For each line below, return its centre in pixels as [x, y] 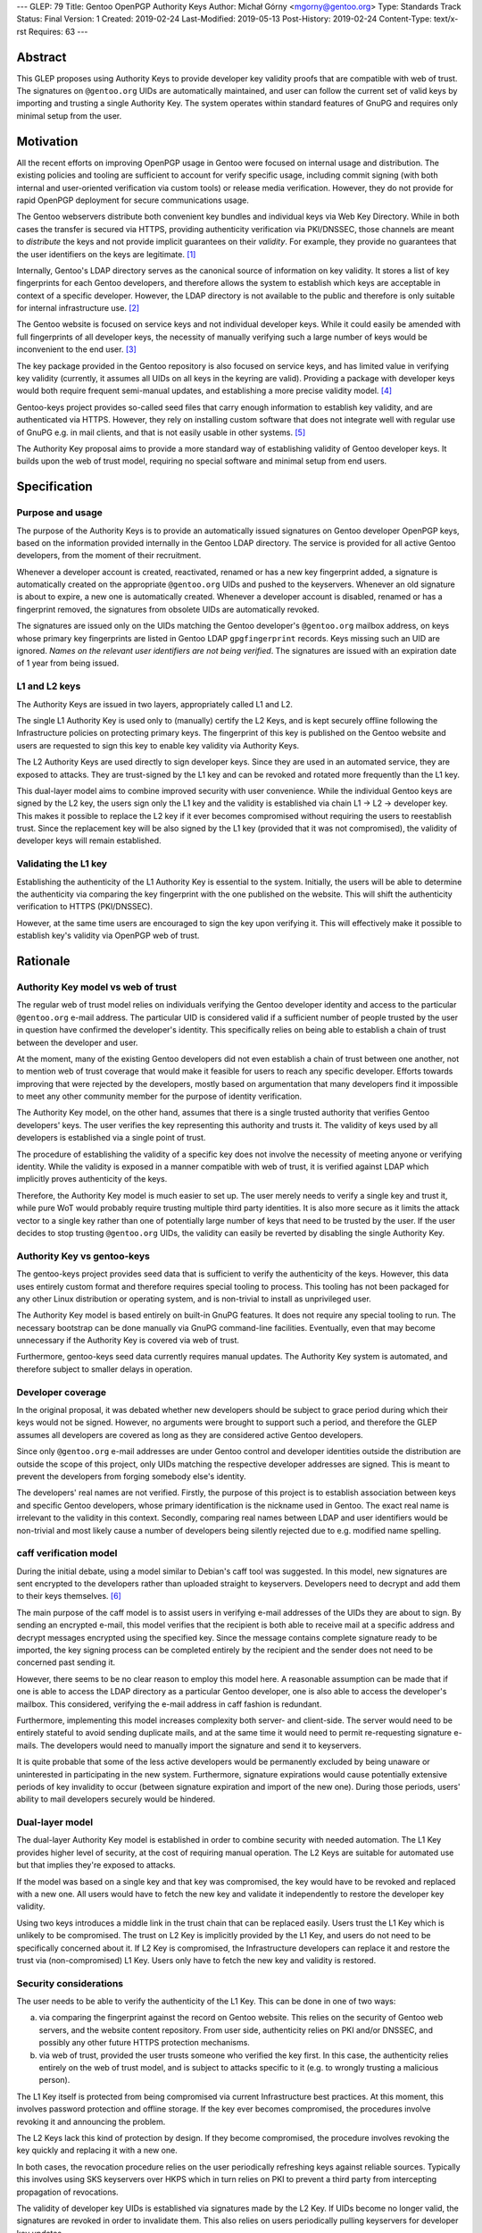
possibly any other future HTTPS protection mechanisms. [144, 2043]
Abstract [42, 57]
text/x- [446, 19]
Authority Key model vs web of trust [97, 987]
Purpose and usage [59, 513]
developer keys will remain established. [89, 841]
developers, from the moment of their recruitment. [109, 556]
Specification [54, 487]
